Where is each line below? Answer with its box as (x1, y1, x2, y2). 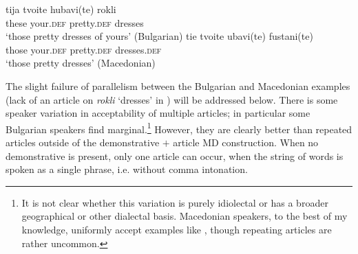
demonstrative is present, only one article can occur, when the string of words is (6, 148, 344, 163)
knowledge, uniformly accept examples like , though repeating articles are (21, 222, 332, 236)
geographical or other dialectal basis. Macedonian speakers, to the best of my (21, 209, 348, 223)
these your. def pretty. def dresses (6, 15, 144, 30)
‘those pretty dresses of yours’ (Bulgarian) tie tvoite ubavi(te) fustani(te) (6, 29, 313, 43)
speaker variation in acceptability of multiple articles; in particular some (6, 106, 310, 120)
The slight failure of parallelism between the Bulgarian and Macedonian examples (6, 78, 350, 93)
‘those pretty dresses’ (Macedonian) (6, 56, 156, 70)
